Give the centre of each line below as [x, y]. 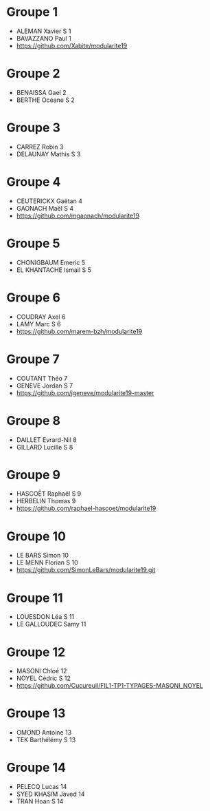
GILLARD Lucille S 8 [45, 447]
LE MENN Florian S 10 [47, 562]
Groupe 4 [34, 182]
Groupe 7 [33, 359]
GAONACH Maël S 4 [45, 208]
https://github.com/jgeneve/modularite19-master [85, 392]
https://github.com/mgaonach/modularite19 [78, 215]
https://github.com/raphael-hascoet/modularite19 [86, 508]
